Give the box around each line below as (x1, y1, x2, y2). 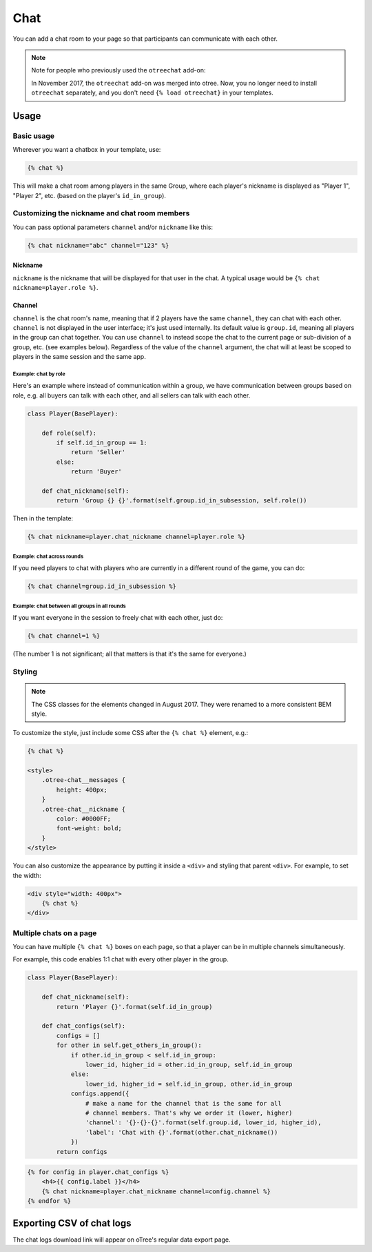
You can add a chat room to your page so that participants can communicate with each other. (12, 35, 278, 43)
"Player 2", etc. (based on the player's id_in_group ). (12, 191, 167, 199)
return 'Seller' (70, 449, 126, 456)
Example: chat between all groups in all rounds (12, 603, 127, 609)
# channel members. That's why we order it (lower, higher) (85, 1108, 293, 1117)
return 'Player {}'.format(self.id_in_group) (56, 1003, 213, 1010)
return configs (56, 1148, 108, 1155)
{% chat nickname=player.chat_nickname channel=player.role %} (27, 533, 246, 541)
